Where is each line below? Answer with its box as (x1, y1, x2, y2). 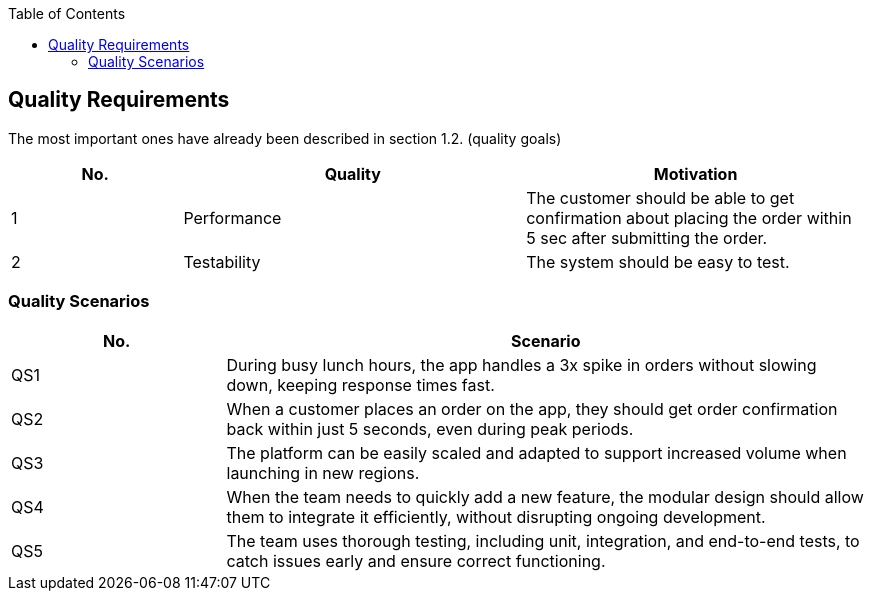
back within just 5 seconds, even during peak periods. (226, 418, 634, 439)
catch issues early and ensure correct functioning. (226, 550, 606, 571)
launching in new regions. (226, 462, 420, 483)
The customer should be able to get (526, 187, 795, 208)
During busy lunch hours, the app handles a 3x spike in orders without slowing (226, 354, 817, 375)
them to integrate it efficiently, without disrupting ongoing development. (226, 506, 766, 527)
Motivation (653, 163, 738, 184)
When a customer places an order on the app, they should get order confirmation (226, 398, 838, 419)
